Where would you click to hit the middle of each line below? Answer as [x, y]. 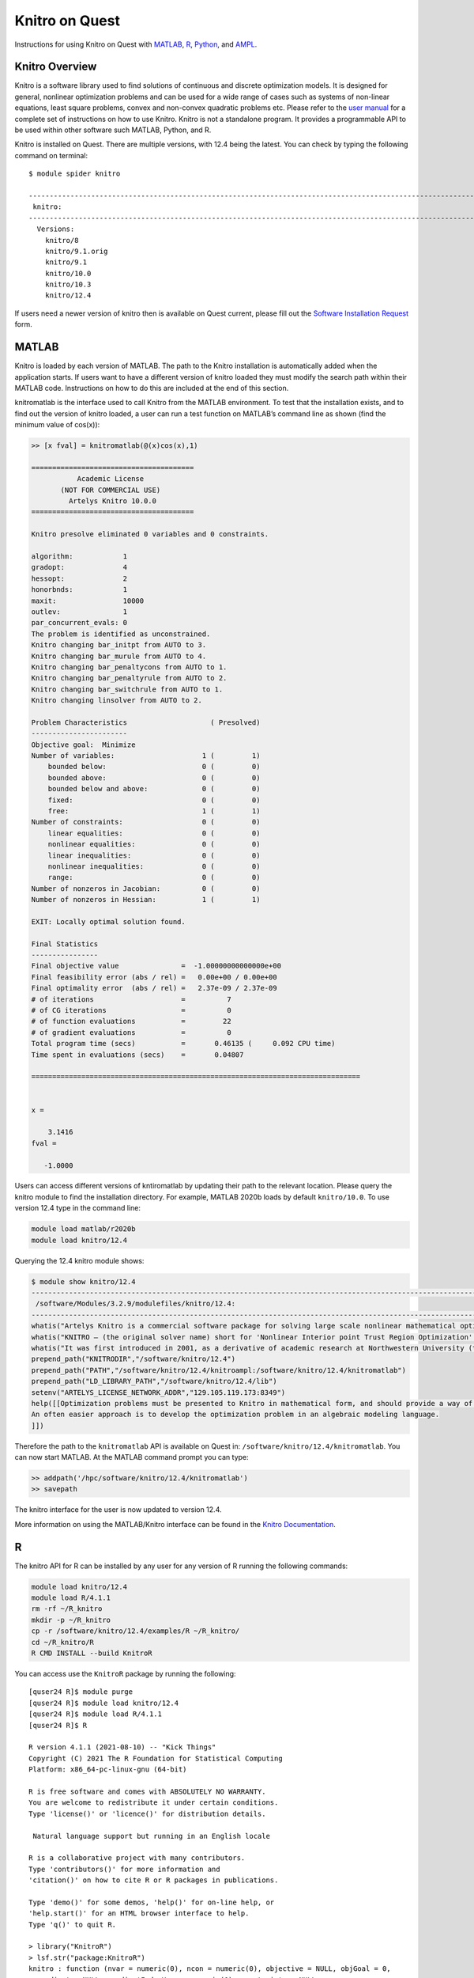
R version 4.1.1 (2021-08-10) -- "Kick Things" [122, 1747]
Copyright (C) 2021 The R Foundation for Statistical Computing [156, 1758]
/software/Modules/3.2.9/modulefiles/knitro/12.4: [136, 1304]
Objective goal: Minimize [83, 745]
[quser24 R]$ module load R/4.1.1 [95, 1714]
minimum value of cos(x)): [57, 425]
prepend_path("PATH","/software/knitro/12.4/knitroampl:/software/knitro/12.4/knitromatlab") [219, 1370]
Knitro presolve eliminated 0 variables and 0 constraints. [150, 534]
